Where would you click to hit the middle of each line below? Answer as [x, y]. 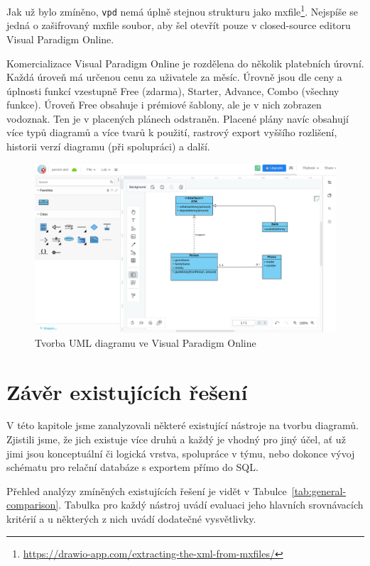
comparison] [33, 505]
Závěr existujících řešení [127, 391]
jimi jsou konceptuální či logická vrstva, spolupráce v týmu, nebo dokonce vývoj [181, 453]
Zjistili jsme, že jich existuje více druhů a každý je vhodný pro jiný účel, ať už [176, 439]
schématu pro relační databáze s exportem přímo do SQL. [132, 467]
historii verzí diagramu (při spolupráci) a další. [108, 146]
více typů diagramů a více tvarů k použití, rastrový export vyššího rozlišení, [172, 132]
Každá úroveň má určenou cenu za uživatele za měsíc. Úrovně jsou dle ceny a [174, 77]
